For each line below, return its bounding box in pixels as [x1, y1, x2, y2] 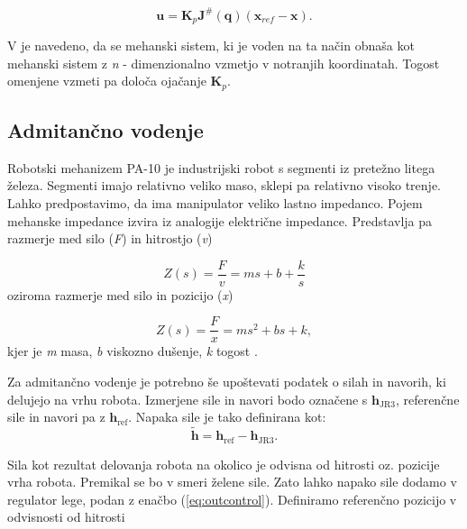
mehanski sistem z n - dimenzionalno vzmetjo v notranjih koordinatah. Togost [7, 53, 440, 72]
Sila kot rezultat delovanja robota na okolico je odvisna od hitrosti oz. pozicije [7, 454, 440, 473]
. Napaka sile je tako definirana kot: [128, 407, 326, 426]
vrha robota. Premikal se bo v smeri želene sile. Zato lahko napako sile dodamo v [7, 472, 457, 491]
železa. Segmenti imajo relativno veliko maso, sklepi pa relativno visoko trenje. [7, 176, 441, 195]
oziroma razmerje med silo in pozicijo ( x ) [7, 285, 233, 304]
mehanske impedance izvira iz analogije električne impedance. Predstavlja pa [7, 211, 433, 230]
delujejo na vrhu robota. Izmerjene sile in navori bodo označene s [7, 389, 368, 408]
